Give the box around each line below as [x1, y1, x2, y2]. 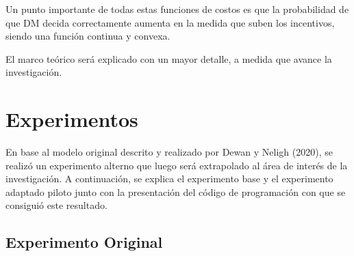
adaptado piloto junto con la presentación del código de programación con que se [5, 184, 346, 199]
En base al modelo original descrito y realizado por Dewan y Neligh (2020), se [5, 145, 333, 159]
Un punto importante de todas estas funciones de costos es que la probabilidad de [5, 2, 349, 16]
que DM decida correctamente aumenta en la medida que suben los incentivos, [5, 15, 335, 29]
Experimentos [5, 105, 138, 133]
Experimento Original [5, 231, 163, 253]
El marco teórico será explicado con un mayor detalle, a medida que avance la [5, 51, 332, 66]
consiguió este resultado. [5, 198, 108, 212]
